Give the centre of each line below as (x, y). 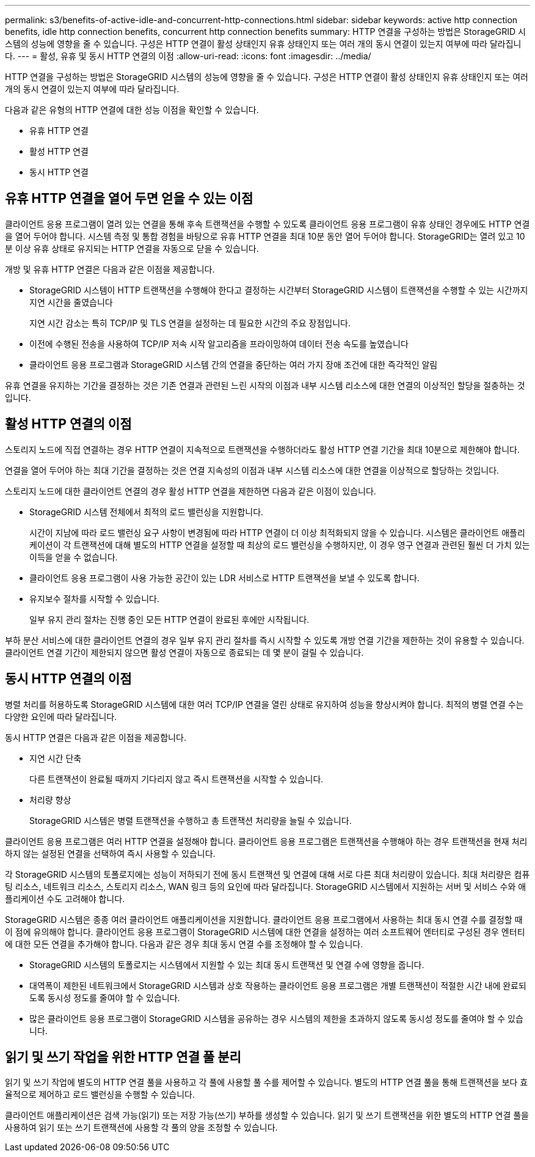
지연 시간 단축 (56, 758)
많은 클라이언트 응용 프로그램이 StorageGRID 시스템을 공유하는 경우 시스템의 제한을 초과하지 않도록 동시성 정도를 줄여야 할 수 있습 (276, 1018)
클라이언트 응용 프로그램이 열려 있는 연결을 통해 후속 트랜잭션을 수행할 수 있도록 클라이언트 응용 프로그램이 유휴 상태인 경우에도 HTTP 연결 (267, 224)
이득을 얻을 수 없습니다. (74, 557)
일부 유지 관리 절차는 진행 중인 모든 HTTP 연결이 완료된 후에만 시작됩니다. (169, 619)
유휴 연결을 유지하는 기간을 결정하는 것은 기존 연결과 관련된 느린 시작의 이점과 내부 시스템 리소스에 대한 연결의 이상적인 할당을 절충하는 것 (265, 385)
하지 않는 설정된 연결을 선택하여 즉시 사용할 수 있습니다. (110, 853)
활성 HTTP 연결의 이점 (68, 424)
